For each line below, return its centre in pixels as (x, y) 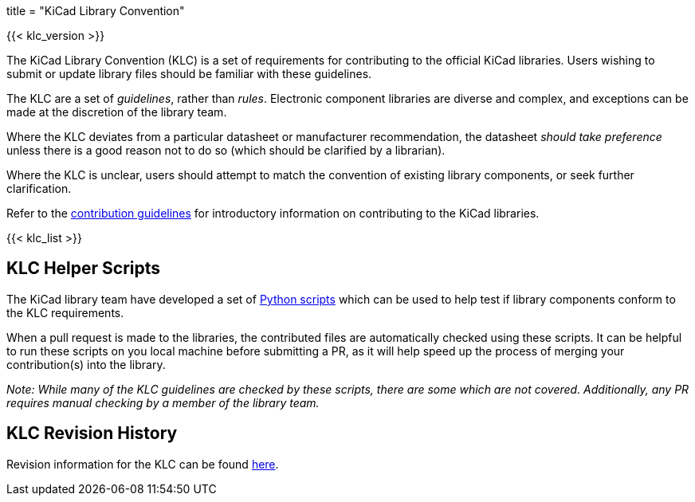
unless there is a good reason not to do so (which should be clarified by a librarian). (226, 150)
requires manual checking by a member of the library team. (163, 402)
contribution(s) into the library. (86, 364)
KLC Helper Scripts (84, 269)
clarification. (39, 188)
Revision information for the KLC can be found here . (143, 464)
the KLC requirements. (65, 312)
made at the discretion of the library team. (117, 112)
